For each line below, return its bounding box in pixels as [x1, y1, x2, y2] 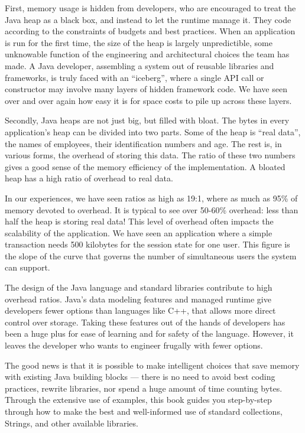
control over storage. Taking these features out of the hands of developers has [5, 315, 285, 328]
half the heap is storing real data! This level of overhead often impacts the [5, 215, 274, 227]
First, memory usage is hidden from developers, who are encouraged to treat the [5, 2, 296, 14]
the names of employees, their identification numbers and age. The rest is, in [5, 137, 282, 149]
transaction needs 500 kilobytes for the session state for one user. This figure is [5, 238, 290, 250]
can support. [5, 261, 50, 274]
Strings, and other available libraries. [5, 416, 138, 429]
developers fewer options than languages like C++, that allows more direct [5, 304, 276, 317]
